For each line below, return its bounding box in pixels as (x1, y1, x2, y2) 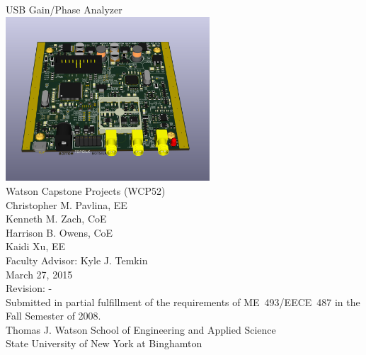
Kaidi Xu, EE (6, 239, 66, 254)
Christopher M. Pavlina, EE (6, 197, 127, 212)
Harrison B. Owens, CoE (6, 225, 113, 240)
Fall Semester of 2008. (6, 308, 101, 323)
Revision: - (6, 281, 52, 295)
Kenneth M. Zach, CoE (6, 211, 107, 226)
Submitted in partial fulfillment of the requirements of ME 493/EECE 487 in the (6, 294, 360, 309)
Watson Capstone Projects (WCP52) (6, 183, 166, 198)
